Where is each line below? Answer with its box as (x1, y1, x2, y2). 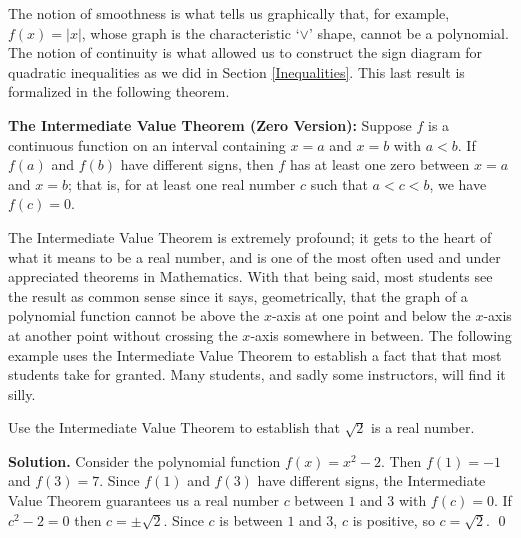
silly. (8, 383, 36, 404)
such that (310, 173, 368, 194)
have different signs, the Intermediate (257, 470, 486, 491)
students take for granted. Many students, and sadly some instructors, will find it (8, 364, 506, 385)
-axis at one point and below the (271, 305, 471, 326)
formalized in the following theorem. (8, 81, 230, 102)
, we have (429, 173, 487, 194)
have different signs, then (120, 154, 274, 175)
